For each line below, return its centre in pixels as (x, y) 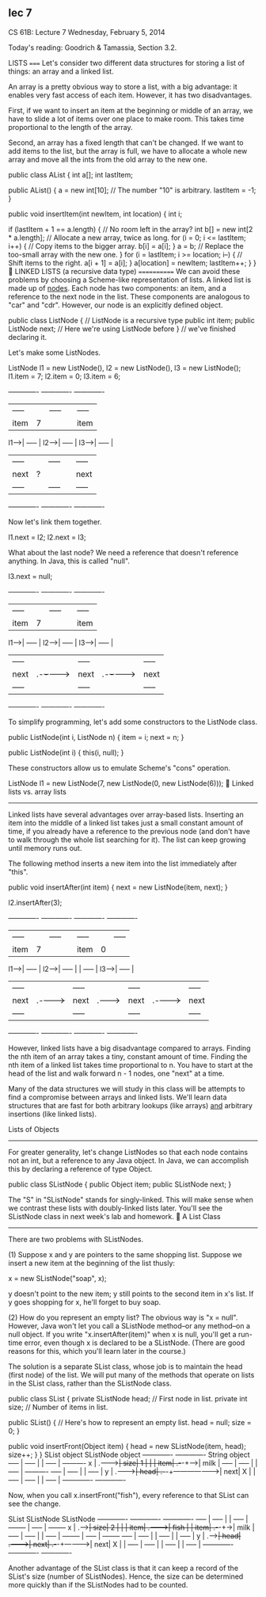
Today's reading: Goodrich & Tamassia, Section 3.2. (93, 48)
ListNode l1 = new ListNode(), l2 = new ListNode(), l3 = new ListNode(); (125, 368)
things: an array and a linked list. (61, 71)
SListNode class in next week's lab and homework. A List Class (114, 1216)
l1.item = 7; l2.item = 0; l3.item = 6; (65, 376)
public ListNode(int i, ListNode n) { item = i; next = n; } (96, 737)
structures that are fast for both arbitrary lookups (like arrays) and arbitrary (131, 1105)
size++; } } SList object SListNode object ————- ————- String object (129, 1454)
